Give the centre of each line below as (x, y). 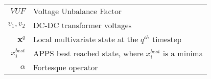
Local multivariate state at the (85, 39)
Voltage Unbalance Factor (77, 11)
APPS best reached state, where (88, 53)
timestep (167, 39)
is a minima (183, 53)
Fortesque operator (65, 67)
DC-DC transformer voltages (82, 25)
